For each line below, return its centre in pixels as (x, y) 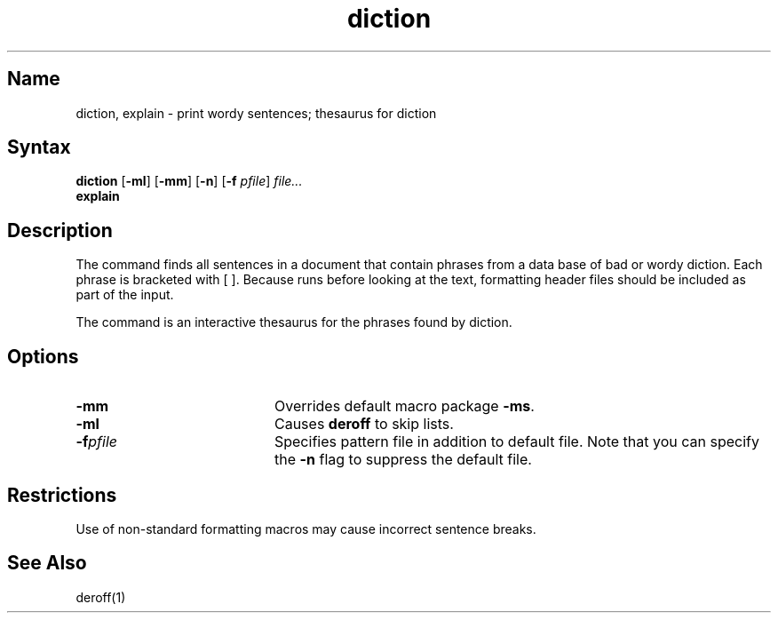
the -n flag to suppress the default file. (403, 460)
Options (43, 356)
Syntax (39, 147)
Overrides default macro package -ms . (404, 406)
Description (60, 230)
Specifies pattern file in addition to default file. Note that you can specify (516, 442)
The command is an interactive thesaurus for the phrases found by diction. (294, 322)
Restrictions (62, 495)
